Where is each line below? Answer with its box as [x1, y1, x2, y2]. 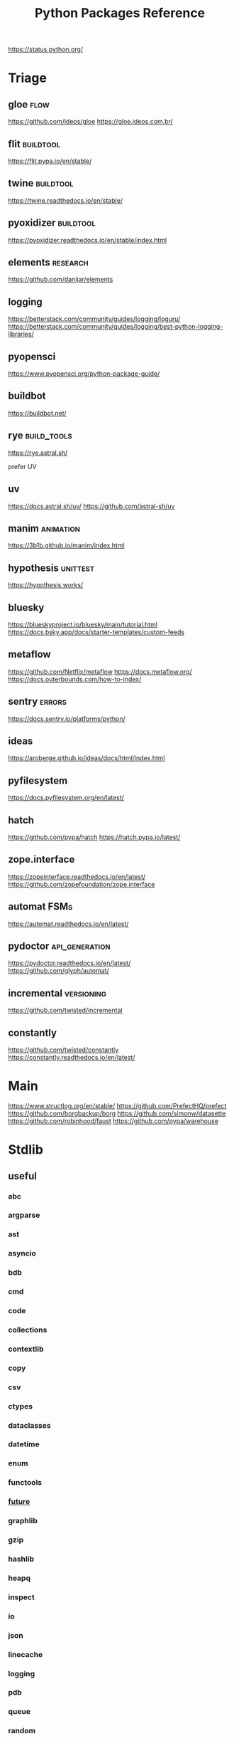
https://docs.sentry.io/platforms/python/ [8, 714, 126, 723]
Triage [8, 70, 47, 86]
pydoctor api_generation [8, 940, 111, 952]
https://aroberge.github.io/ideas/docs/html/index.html [8, 754, 165, 762]
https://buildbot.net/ [8, 409, 67, 417]
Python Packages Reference [34, 5, 206, 21]
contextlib [8, 1344, 45, 1354]
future [8, 1497, 30, 1507]
